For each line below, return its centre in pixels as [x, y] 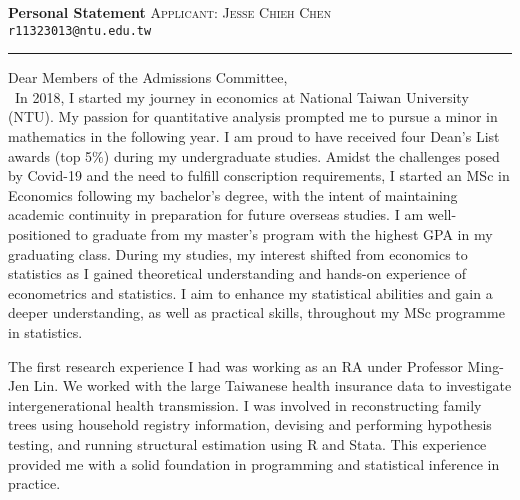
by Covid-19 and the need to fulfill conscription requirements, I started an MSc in [259, 175]
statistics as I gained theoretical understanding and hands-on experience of [237, 273]
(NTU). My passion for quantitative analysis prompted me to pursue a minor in [253, 116]
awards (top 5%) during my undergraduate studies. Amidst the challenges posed [254, 155]
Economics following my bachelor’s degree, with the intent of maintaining [233, 194]
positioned [39, 234]
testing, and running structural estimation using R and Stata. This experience [247, 443]
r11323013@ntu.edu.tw [80, 30]
